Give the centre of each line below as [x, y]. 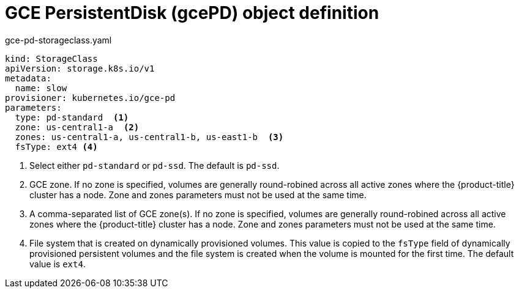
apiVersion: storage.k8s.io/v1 [80, 68]
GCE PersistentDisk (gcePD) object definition [192, 13]
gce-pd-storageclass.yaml [58, 40]
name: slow [41, 88]
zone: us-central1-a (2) [77, 127]
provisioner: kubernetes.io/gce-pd [90, 98]
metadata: [28, 78]
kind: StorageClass [51, 58]
